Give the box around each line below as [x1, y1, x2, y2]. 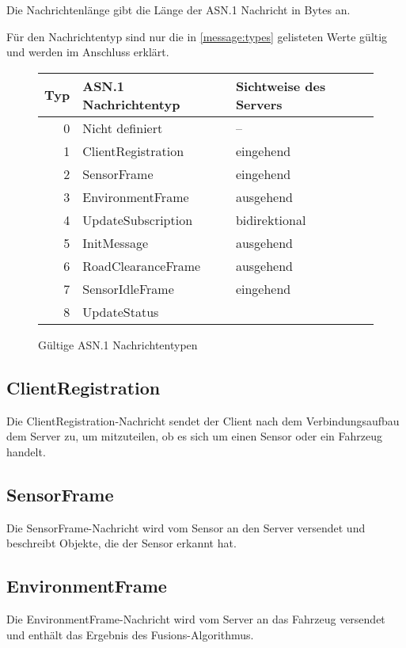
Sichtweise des [235, 76, 326, 95]
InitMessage [82, 233, 149, 252]
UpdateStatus [82, 302, 159, 321]
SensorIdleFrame [82, 279, 174, 298]
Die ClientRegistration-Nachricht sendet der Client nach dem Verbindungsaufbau [6, 412, 400, 429]
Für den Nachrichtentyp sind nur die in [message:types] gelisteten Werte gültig [6, 28, 388, 44]
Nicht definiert [82, 118, 163, 137]
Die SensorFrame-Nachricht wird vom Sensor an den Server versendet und [6, 519, 366, 536]
